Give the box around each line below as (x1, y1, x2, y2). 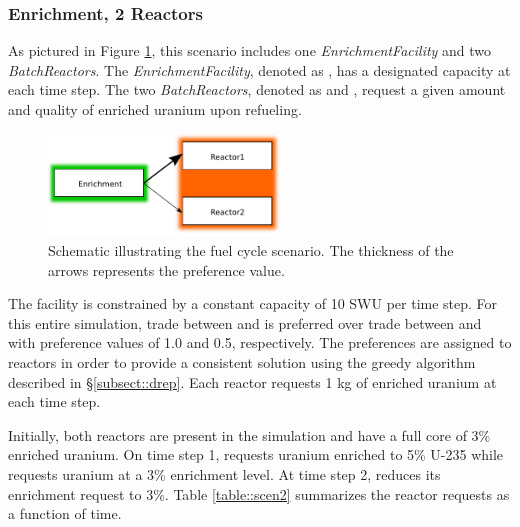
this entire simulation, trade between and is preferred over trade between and (8, 312, 482, 333)
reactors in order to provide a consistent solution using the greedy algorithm (8, 351, 476, 372)
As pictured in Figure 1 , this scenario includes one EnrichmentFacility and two (8, 40, 492, 61)
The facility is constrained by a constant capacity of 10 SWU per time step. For (8, 293, 498, 314)
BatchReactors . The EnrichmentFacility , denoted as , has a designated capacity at (8, 59, 511, 80)
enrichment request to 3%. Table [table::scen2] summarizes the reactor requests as (8, 483, 510, 504)
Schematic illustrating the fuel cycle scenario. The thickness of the (48, 239, 454, 260)
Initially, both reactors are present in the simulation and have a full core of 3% (8, 424, 491, 445)
